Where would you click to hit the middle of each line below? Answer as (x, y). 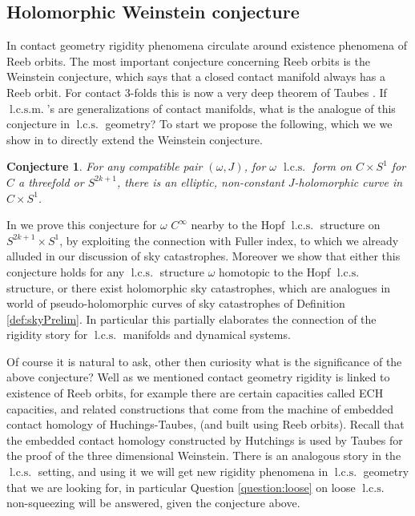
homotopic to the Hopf (275, 271)
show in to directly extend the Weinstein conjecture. (135, 139)
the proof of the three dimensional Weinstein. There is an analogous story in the (204, 456)
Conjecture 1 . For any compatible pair (105, 166)
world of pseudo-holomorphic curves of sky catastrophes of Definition (176, 303)
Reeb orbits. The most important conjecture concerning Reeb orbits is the (188, 60)
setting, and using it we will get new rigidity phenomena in (183, 472)
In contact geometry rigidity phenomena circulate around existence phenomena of (207, 45)
